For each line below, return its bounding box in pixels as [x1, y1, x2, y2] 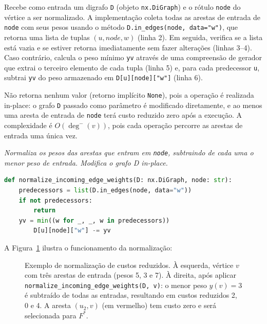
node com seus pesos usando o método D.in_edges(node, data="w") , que [4, 22, 238, 32]
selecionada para [25, 310, 77, 320]
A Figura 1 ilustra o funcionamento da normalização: [4, 242, 173, 253]
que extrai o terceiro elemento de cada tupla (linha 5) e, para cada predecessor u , [4, 62, 260, 73]
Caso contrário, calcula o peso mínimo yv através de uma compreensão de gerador [4, 52, 262, 63]
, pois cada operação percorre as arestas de [107, 120, 243, 131]
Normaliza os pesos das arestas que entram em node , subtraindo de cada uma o [4, 147, 254, 158]
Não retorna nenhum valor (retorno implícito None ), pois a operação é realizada [4, 89, 254, 100]
